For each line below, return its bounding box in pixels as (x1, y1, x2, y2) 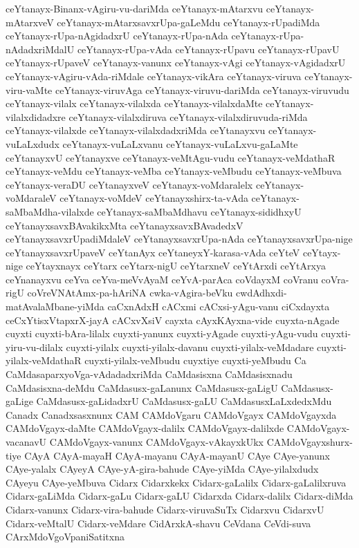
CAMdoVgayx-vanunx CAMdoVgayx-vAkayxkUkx (49, 435, 264, 448)
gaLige (6, 394, 33, 408)
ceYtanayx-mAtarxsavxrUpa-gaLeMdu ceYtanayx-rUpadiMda (57, 15, 320, 29)
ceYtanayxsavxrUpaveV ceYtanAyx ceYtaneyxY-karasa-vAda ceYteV (6, 245, 300, 259)
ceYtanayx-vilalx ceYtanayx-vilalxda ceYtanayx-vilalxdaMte (6, 96, 263, 111)
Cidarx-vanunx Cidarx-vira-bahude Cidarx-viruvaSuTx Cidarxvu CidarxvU (6, 502, 324, 516)
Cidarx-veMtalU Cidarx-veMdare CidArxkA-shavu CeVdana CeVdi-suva (6, 516, 311, 530)
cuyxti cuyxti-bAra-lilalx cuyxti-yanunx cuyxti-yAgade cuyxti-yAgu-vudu (6, 326, 318, 341)
